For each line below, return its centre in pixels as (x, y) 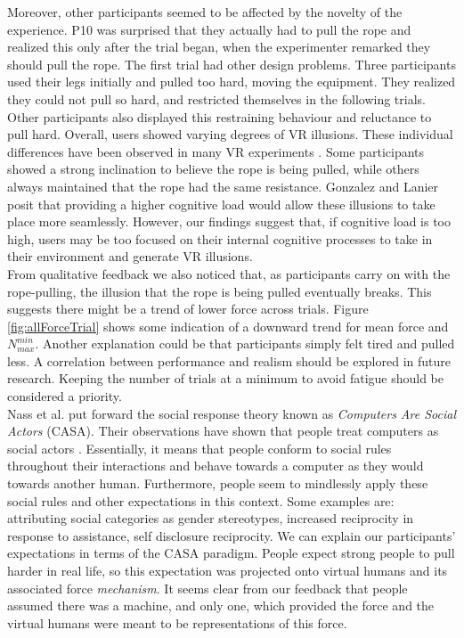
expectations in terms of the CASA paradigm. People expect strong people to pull (231, 553)
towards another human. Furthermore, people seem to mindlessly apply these (218, 483)
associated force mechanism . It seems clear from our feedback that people (208, 588)
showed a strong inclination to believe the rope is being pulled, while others (213, 169)
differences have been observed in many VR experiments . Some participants (216, 151)
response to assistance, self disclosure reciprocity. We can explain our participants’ (232, 535)
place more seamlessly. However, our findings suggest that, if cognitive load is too (229, 221)
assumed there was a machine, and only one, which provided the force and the (221, 605)
